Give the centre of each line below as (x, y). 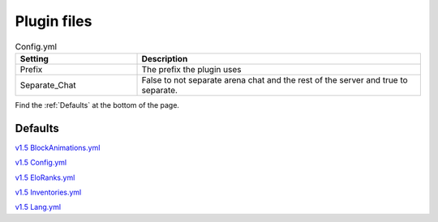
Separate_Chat (48, 85)
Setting (34, 58)
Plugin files (54, 21)
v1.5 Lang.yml (38, 207)
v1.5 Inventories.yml (48, 192)
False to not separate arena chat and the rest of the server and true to (275, 79)
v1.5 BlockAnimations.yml (58, 147)
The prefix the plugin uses (191, 69)
